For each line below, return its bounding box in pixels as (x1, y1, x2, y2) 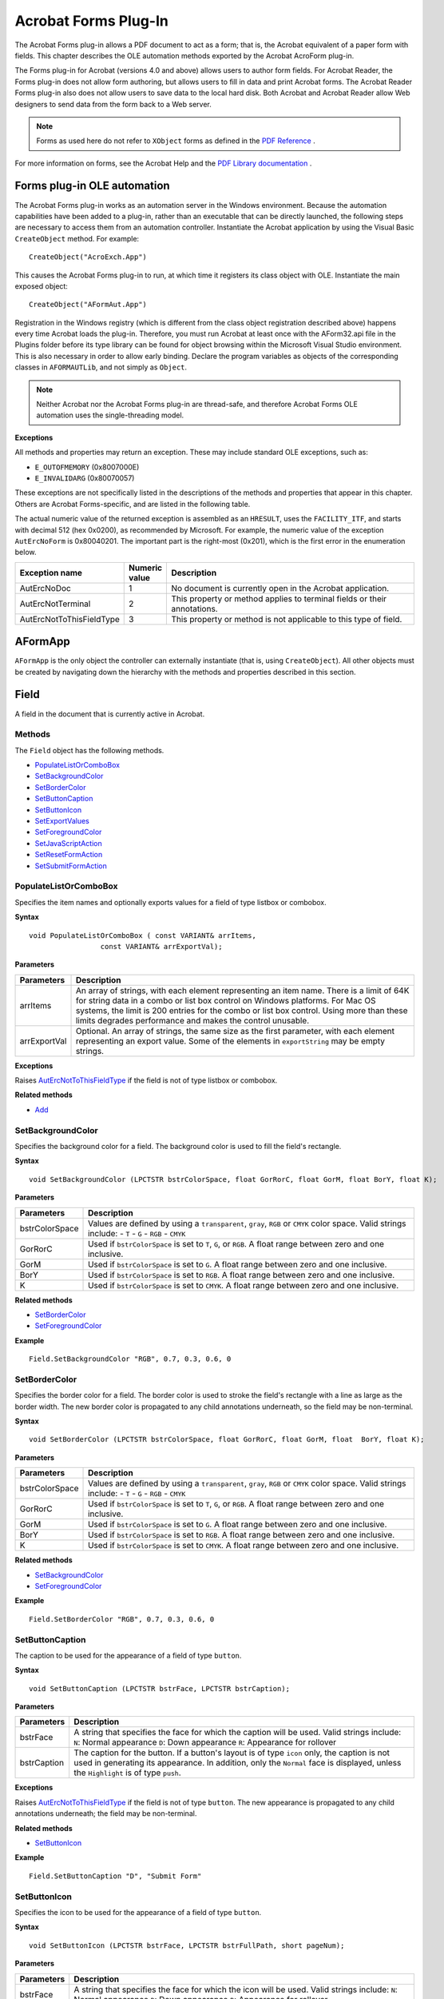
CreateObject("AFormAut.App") (29, 300, 148, 309)
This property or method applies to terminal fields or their (171, 593, 387, 604)
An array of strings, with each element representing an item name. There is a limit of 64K (75, 984, 410, 996)
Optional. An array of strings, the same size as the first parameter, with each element (75, 1025, 395, 1036)
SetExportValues (34, 816, 89, 826)
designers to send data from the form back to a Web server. (14, 99, 212, 109)
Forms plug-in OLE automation (14, 179, 171, 193)
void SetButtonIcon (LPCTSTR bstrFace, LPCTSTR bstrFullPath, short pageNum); (29, 1941, 345, 1950)
